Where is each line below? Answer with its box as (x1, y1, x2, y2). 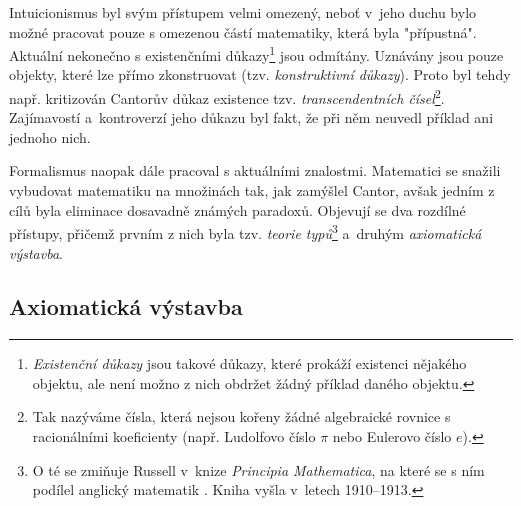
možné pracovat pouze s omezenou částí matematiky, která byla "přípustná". (9, 21, 477, 42)
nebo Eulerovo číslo (332, 426, 452, 447)
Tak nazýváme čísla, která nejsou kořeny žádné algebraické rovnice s (32, 406, 451, 427)
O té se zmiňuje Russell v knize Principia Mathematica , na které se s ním (32, 459, 485, 480)
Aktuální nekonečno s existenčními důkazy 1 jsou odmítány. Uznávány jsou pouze (9, 42, 504, 65)
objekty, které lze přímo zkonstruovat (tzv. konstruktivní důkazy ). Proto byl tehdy (9, 64, 511, 85)
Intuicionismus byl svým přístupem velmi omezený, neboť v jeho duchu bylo (9, 2, 477, 22)
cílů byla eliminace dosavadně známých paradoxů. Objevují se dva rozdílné (9, 199, 466, 220)
